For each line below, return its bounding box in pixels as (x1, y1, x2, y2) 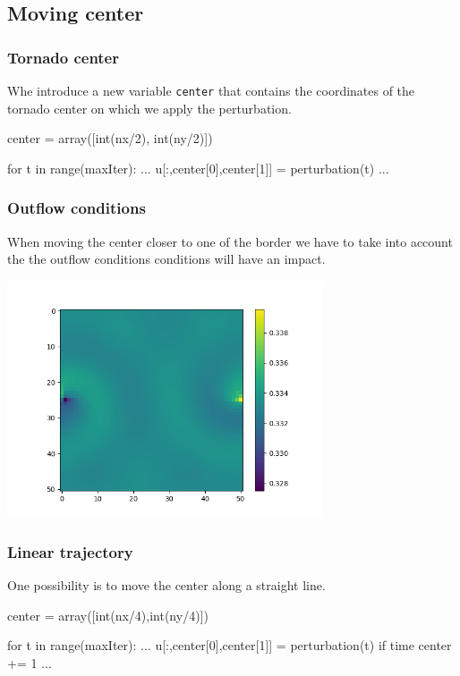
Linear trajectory (7, 540, 133, 562)
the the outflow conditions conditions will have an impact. (7, 249, 326, 268)
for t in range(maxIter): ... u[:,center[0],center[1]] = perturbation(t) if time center (7, 636, 452, 655)
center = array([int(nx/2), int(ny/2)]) (7, 129, 213, 148)
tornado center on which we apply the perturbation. (7, 98, 292, 117)
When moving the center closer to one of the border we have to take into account (7, 232, 453, 250)
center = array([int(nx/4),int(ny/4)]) (7, 605, 209, 624)
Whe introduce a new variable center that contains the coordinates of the (7, 81, 415, 99)
